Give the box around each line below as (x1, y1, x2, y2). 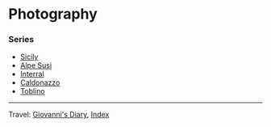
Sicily (19, 52, 39, 61)
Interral (19, 70, 44, 79)
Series (8, 34, 35, 45)
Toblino (19, 87, 46, 96)
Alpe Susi (19, 61, 52, 70)
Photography (8, 5, 98, 23)
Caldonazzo (19, 78, 60, 87)
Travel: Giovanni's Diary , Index (8, 110, 110, 120)
